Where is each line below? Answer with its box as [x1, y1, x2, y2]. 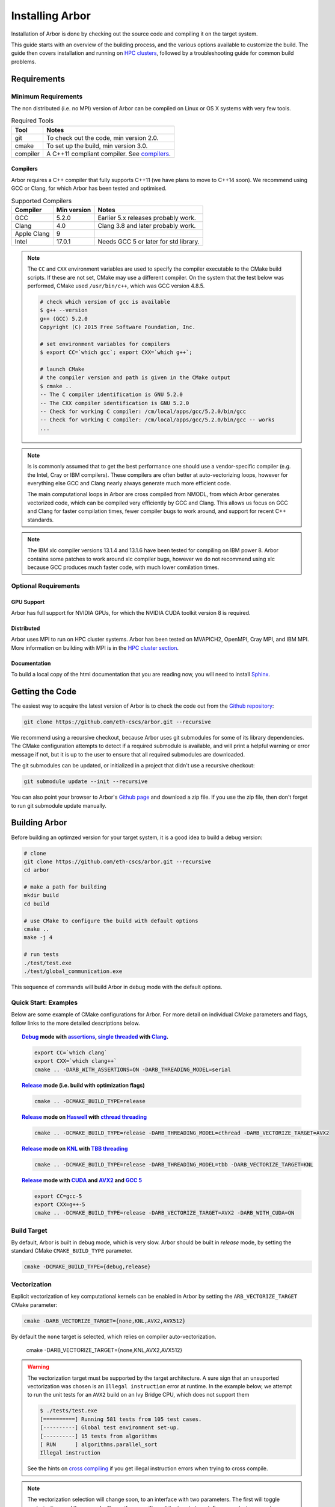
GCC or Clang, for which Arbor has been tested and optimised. [11, 184, 167, 192]
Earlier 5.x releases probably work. [97, 213, 197, 222]
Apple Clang [14, 229, 50, 238]
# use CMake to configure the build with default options [23, 917, 198, 924]
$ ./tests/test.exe [40, 1408, 97, 1414]
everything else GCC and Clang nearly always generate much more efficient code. [27, 479, 232, 486]
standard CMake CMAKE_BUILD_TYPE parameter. [11, 1247, 133, 1254]
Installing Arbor [11, 9, 91, 22]
